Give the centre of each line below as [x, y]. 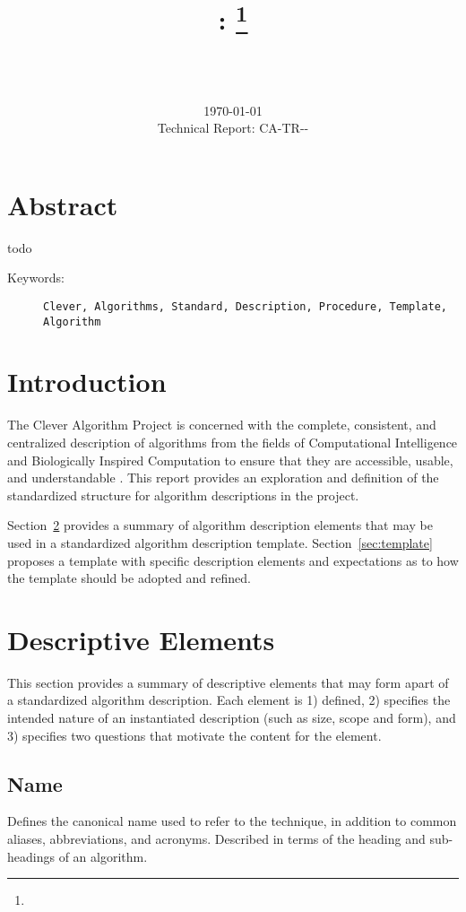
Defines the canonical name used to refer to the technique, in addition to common [232, 821]
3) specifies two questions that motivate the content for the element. [194, 735]
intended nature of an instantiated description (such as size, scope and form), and [232, 718]
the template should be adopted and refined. [129, 578]
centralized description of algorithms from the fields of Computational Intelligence [233, 442]
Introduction [87, 382]
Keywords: [36, 278]
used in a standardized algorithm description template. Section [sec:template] [220, 542]
